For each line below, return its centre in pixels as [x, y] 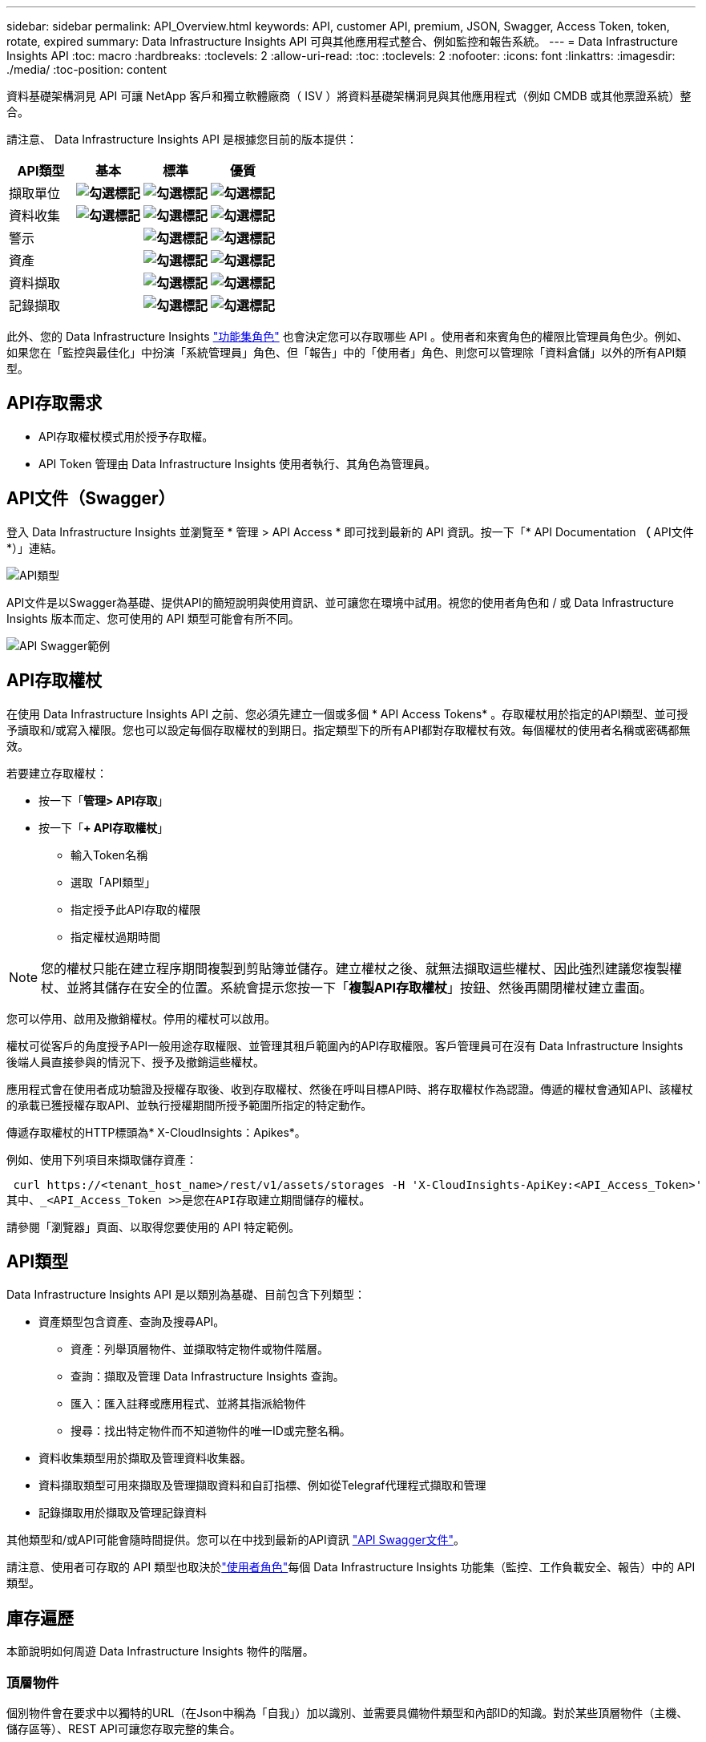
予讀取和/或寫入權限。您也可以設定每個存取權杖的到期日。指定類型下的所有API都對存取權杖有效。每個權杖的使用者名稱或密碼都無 [349, 730]
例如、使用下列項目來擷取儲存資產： [102, 1159]
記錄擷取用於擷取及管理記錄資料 [123, 1513]
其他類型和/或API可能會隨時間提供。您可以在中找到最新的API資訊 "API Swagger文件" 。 [236, 1540]
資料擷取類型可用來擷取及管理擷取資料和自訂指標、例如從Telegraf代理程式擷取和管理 [262, 1485]
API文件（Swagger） [91, 499]
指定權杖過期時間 [115, 936]
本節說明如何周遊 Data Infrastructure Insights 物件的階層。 [160, 1651]
